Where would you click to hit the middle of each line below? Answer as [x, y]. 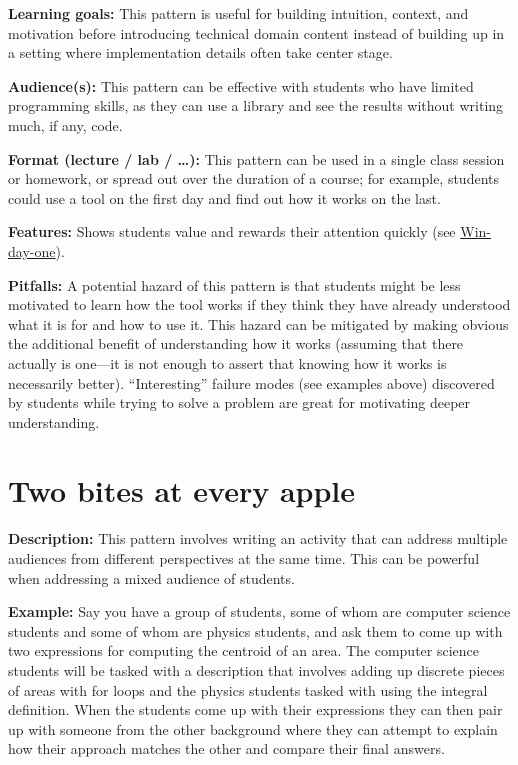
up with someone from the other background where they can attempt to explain [253, 728]
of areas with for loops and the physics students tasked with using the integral [248, 689]
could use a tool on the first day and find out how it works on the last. [224, 197]
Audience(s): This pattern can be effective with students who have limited [241, 85]
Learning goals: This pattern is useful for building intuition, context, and [238, 13]
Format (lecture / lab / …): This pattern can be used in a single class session [256, 158]
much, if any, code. [65, 124]
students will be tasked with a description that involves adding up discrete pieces [256, 669]
